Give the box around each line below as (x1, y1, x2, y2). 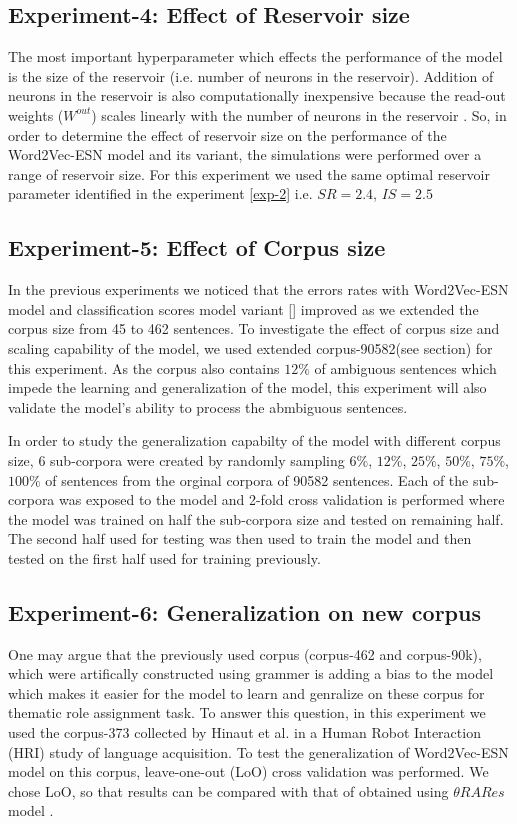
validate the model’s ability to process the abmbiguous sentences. (8, 396, 408, 417)
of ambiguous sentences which (314, 357, 497, 378)
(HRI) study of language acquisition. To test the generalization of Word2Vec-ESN (8, 741, 509, 762)
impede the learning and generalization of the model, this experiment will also (8, 377, 487, 398)
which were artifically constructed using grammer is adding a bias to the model (8, 663, 494, 684)
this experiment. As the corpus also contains (8, 357, 280, 378)
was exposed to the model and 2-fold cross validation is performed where (59, 489, 505, 510)
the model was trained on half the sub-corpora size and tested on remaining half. (8, 508, 504, 529)
